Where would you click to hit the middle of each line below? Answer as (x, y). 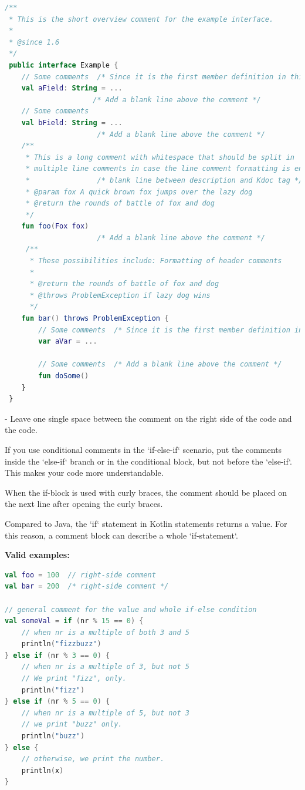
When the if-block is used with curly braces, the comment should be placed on (146, 492)
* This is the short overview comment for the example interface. (141, 19)
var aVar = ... (68, 342)
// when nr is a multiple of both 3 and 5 (105, 632)
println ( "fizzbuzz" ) (61, 644)
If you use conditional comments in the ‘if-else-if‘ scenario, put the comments (143, 449)
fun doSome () (64, 376)
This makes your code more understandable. (84, 473)
